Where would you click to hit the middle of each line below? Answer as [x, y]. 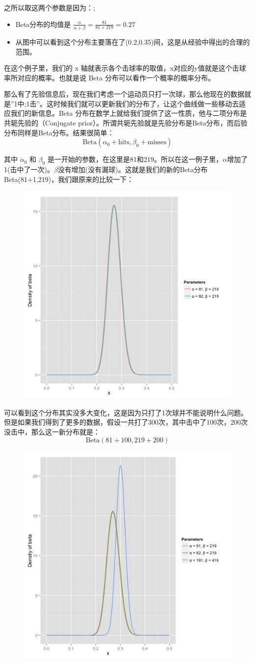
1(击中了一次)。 [29, 169]
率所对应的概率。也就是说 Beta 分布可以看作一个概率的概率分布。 [109, 77]
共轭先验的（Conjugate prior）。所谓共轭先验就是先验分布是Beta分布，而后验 [126, 123]
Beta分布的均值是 [43, 24]
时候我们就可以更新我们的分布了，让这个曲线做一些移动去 [146, 103]
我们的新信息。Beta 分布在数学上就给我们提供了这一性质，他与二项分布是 [129, 113]
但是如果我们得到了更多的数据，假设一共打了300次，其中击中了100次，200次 [126, 422]
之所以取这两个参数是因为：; [50, 7]
